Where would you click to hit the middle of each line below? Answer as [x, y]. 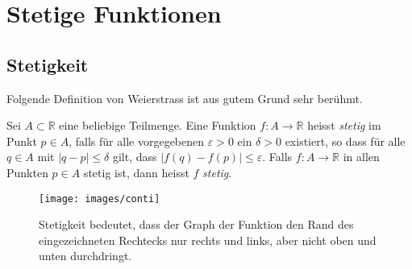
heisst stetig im [344, 125]
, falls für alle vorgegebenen [137, 141]
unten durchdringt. [85, 256]
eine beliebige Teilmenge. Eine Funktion [158, 125]
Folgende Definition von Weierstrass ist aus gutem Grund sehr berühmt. [185, 98]
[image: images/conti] [100, 199]
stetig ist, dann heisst [136, 172]
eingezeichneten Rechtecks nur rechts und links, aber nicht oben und [208, 240]
